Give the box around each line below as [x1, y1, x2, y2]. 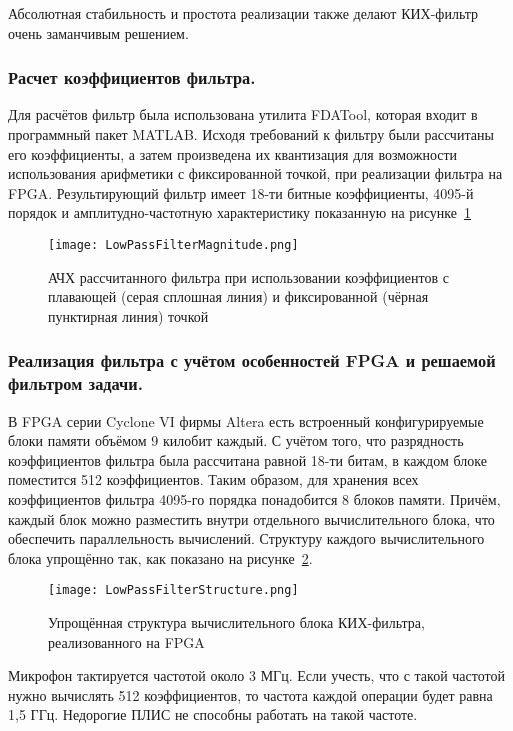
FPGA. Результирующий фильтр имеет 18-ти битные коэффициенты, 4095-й [8, 182, 474, 203]
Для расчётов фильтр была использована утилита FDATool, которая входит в [8, 104, 478, 125]
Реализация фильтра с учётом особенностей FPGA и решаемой [8, 348, 496, 373]
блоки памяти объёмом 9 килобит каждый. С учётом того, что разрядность [8, 430, 464, 451]
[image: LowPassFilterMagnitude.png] [48, 237, 299, 252]
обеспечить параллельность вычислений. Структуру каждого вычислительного [8, 528, 485, 549]
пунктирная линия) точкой [48, 305, 209, 326]
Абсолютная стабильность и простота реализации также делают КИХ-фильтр [8, 3, 479, 23]
